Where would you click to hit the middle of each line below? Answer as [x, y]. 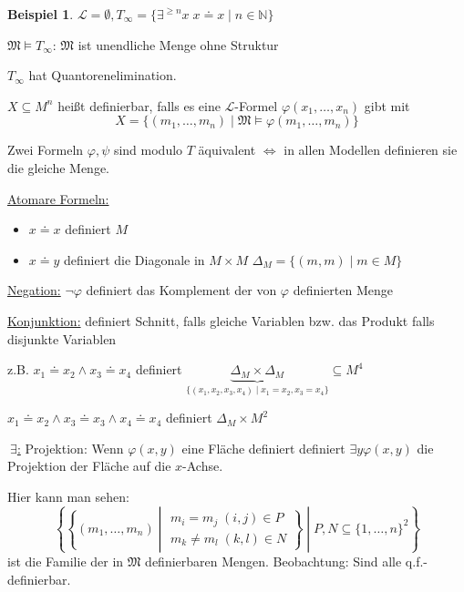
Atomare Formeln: [58, 198]
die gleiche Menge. [58, 167]
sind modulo [148, 150]
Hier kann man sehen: [68, 496]
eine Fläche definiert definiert [263, 448]
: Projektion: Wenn [70, 448]
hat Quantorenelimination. [103, 75]
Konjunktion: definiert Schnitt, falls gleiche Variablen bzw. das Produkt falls [221, 320]
